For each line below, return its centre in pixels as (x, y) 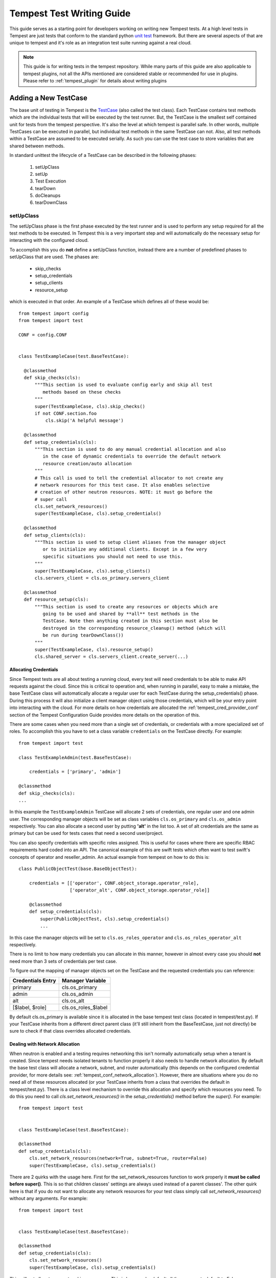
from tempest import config (54, 313)
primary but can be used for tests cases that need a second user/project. (86, 833)
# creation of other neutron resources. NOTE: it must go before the (123, 492)
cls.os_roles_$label (85, 1007)
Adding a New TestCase (49, 98)
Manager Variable (84, 980)
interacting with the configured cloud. (49, 240)
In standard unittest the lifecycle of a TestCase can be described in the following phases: (103, 155)
